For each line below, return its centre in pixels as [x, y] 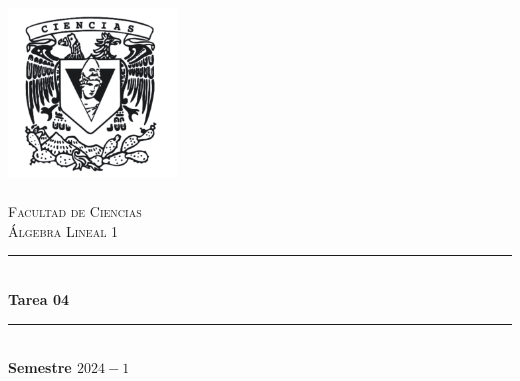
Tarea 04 [38, 299]
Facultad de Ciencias [75, 211]
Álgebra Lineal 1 [63, 230]
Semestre [40, 367]
